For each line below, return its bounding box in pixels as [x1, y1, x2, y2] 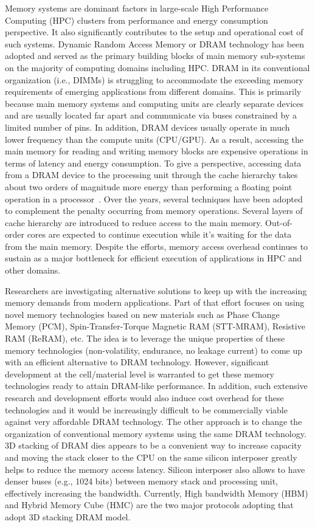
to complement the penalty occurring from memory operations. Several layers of [5, 204, 303, 217]
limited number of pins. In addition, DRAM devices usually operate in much [5, 120, 290, 133]
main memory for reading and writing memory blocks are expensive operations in [5, 145, 308, 157]
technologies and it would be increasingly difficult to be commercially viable [5, 403, 288, 416]
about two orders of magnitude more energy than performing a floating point [5, 180, 292, 193]
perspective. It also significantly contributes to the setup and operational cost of [5, 26, 303, 38]
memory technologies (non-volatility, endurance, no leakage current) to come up [5, 343, 303, 356]
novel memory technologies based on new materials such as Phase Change [5, 308, 280, 320]
